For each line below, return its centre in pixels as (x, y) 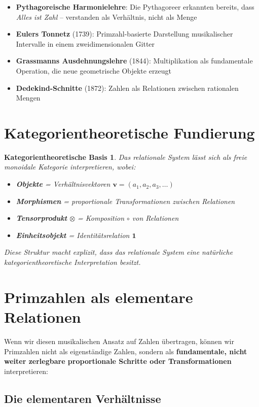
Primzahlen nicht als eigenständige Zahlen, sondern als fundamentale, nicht (126, 351)
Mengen (28, 98)
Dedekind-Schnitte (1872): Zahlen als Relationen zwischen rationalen (127, 88)
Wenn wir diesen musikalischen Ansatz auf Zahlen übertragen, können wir (119, 341)
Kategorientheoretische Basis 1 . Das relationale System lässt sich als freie (126, 157)
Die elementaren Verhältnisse (83, 398)
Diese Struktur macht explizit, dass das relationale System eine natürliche (119, 252)
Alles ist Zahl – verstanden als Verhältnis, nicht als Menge (106, 16)
